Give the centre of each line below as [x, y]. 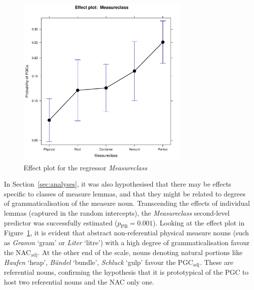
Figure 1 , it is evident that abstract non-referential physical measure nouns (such [127, 233]
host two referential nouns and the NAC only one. [79, 282]
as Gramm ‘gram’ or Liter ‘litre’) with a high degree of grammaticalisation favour [127, 242]
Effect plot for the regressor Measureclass [85, 167]
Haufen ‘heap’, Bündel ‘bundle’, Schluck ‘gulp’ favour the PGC [99, 262]
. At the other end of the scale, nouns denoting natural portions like [140, 252]
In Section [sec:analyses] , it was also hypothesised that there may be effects [118, 184]
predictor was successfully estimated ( [61, 222]
